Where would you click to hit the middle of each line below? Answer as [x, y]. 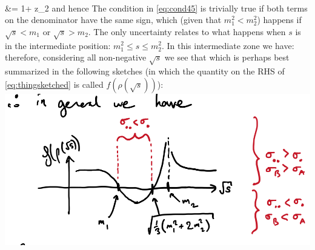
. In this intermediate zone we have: [228, 45]
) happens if [279, 20]
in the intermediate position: [58, 45]
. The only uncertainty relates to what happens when [187, 31]
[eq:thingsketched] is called [54, 84]
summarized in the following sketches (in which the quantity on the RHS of [145, 71]
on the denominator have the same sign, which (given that [113, 20]
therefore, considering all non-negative [76, 57]
